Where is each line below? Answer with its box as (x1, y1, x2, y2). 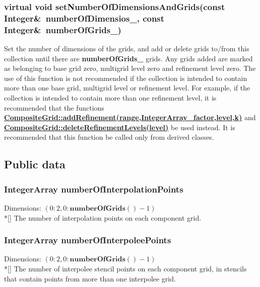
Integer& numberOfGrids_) (4, 23, 121, 36)
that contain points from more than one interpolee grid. (4, 273, 176, 283)
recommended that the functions (4, 102, 104, 113)
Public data (4, 156, 66, 172)
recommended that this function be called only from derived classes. (4, 132, 214, 142)
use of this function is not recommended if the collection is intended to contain (4, 72, 247, 83)
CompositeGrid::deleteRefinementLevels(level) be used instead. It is (4, 122, 235, 132)
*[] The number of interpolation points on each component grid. (4, 212, 202, 223)
